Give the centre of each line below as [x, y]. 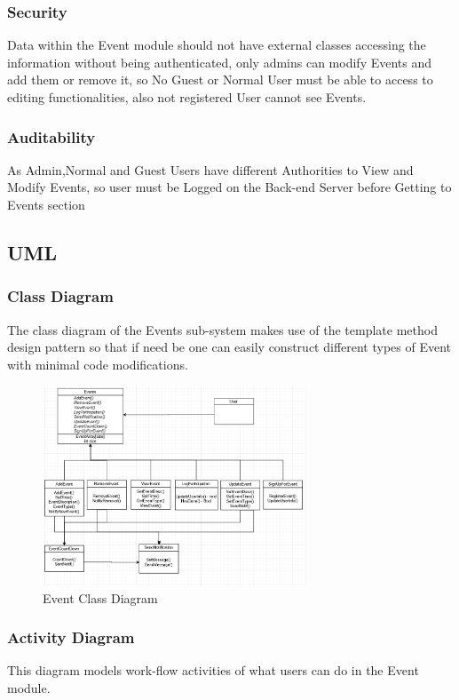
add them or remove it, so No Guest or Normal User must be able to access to [220, 80]
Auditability [51, 136]
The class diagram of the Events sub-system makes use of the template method [222, 329]
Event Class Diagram [100, 597]
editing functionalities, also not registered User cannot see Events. [187, 97]
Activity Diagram [71, 637]
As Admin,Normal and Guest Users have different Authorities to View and [210, 169]
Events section [46, 204]
